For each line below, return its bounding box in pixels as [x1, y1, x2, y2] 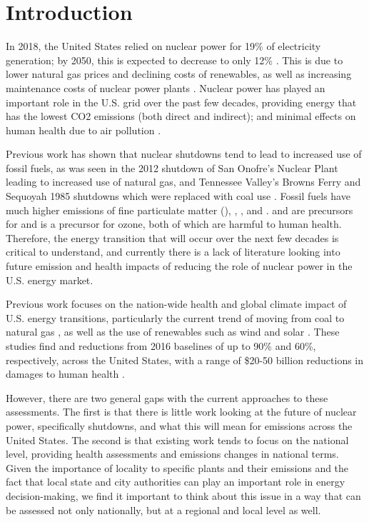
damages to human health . [6, 366, 125, 381]
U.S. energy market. [6, 272, 93, 287]
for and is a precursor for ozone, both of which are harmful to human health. [6, 216, 342, 231]
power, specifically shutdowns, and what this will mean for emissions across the [6, 418, 353, 433]
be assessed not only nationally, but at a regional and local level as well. [6, 502, 321, 517]
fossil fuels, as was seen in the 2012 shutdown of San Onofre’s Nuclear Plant [6, 160, 338, 175]
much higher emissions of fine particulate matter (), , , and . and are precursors [6, 202, 353, 217]
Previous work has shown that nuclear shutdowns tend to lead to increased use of [6, 146, 362, 161]
